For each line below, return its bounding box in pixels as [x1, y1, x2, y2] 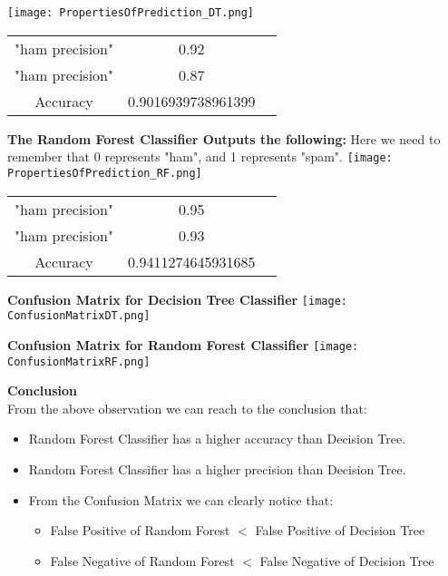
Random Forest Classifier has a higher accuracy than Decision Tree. [28, 429, 406, 448]
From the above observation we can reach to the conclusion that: [7, 398, 367, 417]
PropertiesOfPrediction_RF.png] [7, 166, 202, 180]
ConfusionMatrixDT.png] [7, 309, 151, 323]
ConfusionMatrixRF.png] [7, 355, 151, 368]
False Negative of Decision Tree [259, 551, 434, 570]
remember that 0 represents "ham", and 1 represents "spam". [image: [7, 147, 393, 166]
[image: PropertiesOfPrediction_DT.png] [7, 6, 255, 19]
